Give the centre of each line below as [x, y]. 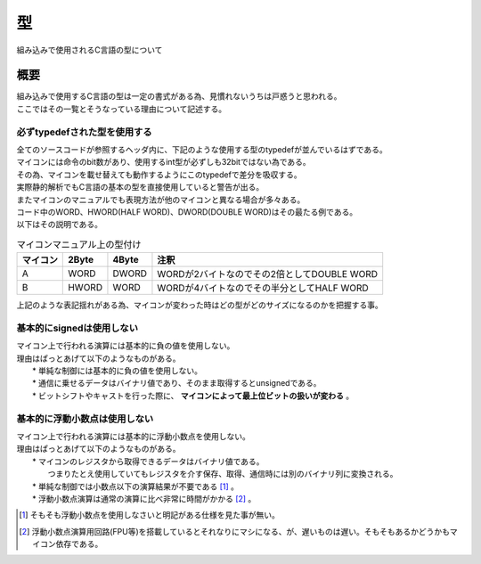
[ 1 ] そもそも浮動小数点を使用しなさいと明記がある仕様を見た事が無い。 [150, 515]
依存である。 [79, 544]
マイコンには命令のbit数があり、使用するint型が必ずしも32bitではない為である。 [163, 162]
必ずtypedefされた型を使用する [84, 132]
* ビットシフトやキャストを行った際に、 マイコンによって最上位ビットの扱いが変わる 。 [193, 396]
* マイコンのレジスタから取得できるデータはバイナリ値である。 [148, 461]
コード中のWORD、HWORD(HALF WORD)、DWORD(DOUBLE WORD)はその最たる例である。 [187, 212]
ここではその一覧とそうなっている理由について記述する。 [122, 109]
